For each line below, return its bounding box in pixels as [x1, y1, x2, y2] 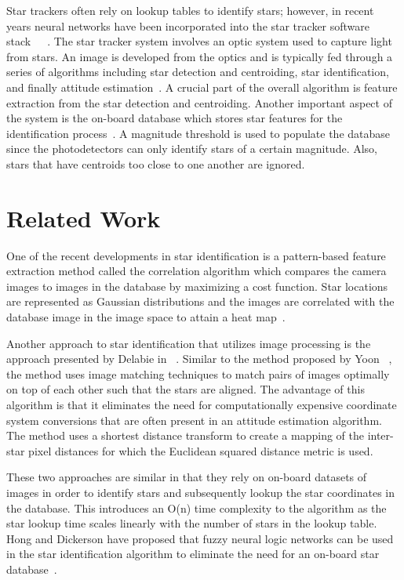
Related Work [6, 201, 161, 234]
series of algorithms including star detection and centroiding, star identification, [6, 63, 389, 80]
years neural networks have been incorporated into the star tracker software [6, 17, 370, 34]
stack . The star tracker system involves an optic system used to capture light [6, 33, 392, 49]
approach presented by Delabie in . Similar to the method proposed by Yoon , [6, 350, 392, 367]
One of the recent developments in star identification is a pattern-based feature [6, 247, 386, 263]
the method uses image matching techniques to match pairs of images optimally [6, 365, 390, 382]
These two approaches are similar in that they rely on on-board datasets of [6, 469, 367, 485]
